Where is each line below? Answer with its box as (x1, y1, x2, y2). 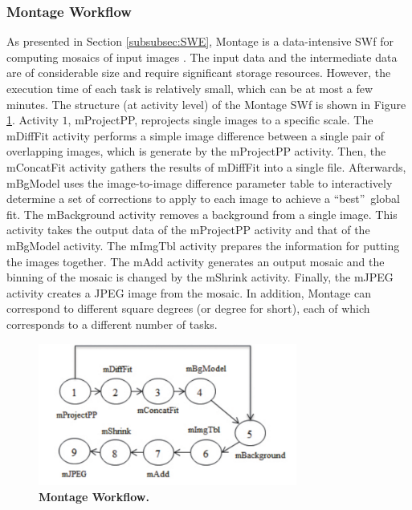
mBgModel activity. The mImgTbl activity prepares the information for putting (6, 237, 400, 253)
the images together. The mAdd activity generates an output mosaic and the (6, 253, 385, 269)
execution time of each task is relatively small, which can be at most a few (6, 80, 373, 96)
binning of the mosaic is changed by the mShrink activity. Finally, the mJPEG (6, 269, 394, 285)
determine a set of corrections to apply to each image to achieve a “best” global (6, 190, 400, 207)
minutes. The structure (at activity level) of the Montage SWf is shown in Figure (6, 95, 406, 112)
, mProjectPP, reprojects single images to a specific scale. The (67, 111, 373, 128)
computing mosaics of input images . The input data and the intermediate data (6, 48, 398, 65)
